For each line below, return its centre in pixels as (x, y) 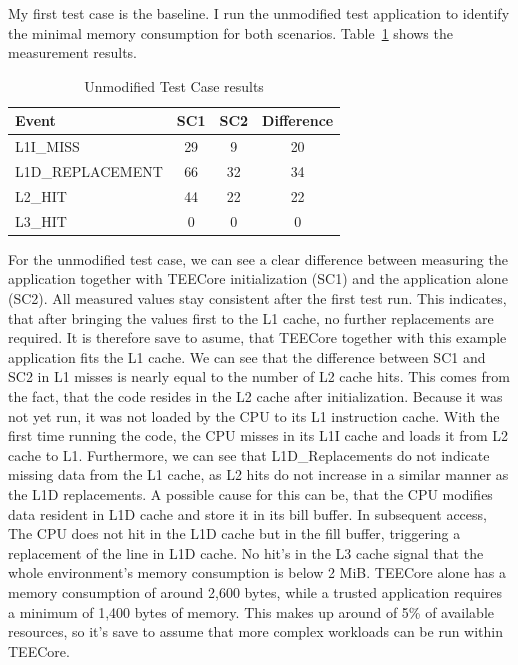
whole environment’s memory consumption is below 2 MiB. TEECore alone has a (257, 572)
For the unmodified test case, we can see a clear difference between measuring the (258, 258)
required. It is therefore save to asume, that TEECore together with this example (257, 337)
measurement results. (73, 52)
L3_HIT (41, 220)
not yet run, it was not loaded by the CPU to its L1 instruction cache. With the (254, 415)
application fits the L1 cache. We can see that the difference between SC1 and (247, 356)
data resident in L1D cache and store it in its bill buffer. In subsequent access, (247, 513)
